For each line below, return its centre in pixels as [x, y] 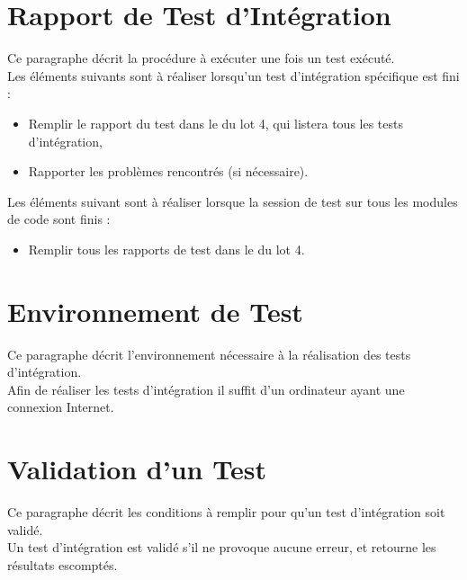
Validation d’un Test [137, 469]
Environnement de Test [155, 311]
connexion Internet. [61, 407]
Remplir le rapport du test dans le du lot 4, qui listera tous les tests [216, 123]
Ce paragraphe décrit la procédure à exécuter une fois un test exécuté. [201, 58]
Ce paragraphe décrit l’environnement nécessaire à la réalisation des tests [209, 354]
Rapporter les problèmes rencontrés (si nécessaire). [168, 171]
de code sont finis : [59, 219]
